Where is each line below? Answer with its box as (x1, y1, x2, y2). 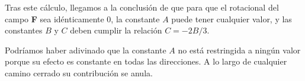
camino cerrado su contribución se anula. (5, 66, 153, 79)
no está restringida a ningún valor (178, 43, 301, 56)
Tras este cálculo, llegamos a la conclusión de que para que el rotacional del (5, 1, 279, 13)
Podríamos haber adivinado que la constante (5, 43, 166, 56)
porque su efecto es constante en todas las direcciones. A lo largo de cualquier (5, 55, 287, 67)
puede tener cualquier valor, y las (171, 12, 292, 25)
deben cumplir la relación (70, 24, 162, 36)
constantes (5, 24, 43, 36)
